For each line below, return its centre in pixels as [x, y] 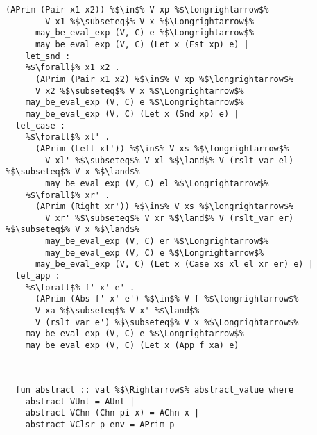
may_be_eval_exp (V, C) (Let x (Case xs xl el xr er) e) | [174, 264]
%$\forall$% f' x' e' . [80, 287]
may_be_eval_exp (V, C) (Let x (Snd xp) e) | [132, 114]
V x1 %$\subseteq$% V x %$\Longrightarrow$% [149, 21]
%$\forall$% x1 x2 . [72, 68]
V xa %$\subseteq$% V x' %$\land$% [117, 311]
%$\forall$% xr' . [68, 195]
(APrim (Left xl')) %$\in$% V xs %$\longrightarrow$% [162, 148]
